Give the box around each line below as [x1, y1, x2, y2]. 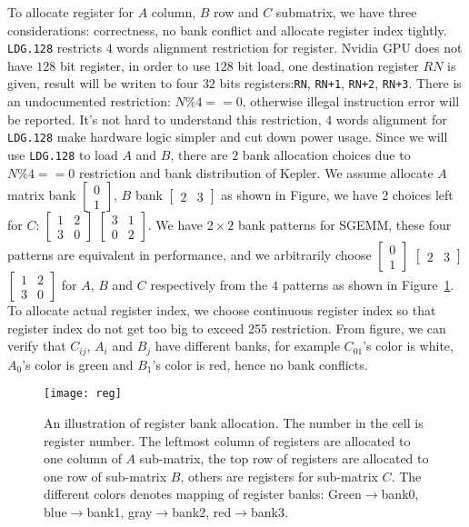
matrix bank [7, 185, 76, 204]
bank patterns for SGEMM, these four [237, 215, 452, 234]
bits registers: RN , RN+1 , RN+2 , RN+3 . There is [219, 74, 462, 93]
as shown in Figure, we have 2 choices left [221, 185, 454, 204]
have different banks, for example [155, 336, 340, 355]
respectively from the [150, 275, 268, 294]
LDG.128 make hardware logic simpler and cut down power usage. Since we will [7, 127, 448, 146]
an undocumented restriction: [7, 92, 171, 111]
